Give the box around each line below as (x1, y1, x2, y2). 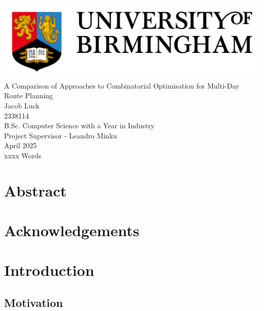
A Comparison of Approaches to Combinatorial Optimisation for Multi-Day (4, 80, 240, 91)
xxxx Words (4, 150, 42, 160)
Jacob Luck (4, 100, 40, 110)
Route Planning (4, 90, 53, 101)
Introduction (4, 260, 94, 280)
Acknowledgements (4, 220, 140, 241)
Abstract (4, 180, 67, 201)
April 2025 (4, 140, 37, 151)
